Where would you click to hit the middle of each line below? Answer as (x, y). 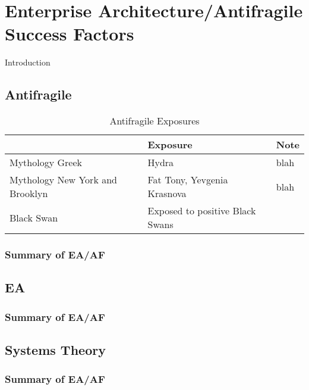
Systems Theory (55, 349)
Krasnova (167, 194)
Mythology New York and (63, 180)
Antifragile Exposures (154, 121)
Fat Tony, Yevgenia (188, 180)
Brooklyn (29, 194)
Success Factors (70, 34)
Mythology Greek (46, 163)
